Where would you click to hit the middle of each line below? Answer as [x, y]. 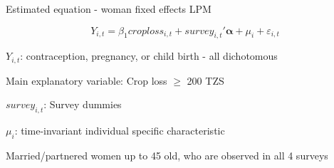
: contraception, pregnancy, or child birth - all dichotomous [149, 56]
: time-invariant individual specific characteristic [120, 131]
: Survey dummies [83, 104]
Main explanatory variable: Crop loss [87, 80]
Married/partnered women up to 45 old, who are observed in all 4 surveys [167, 156]
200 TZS [205, 80]
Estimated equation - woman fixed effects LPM [109, 9]
